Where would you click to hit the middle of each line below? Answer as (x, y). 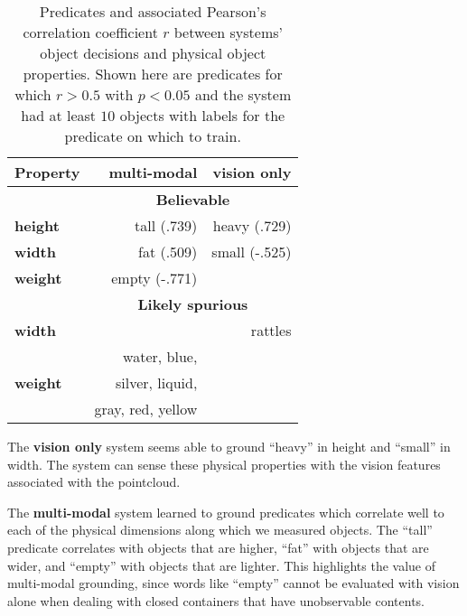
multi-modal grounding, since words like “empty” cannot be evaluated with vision (233, 583)
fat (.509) (168, 252)
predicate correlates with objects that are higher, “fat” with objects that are (218, 547)
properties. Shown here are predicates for (153, 74)
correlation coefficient (90, 32)
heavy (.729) (252, 225)
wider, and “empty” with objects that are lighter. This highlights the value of (222, 565)
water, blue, (160, 356)
